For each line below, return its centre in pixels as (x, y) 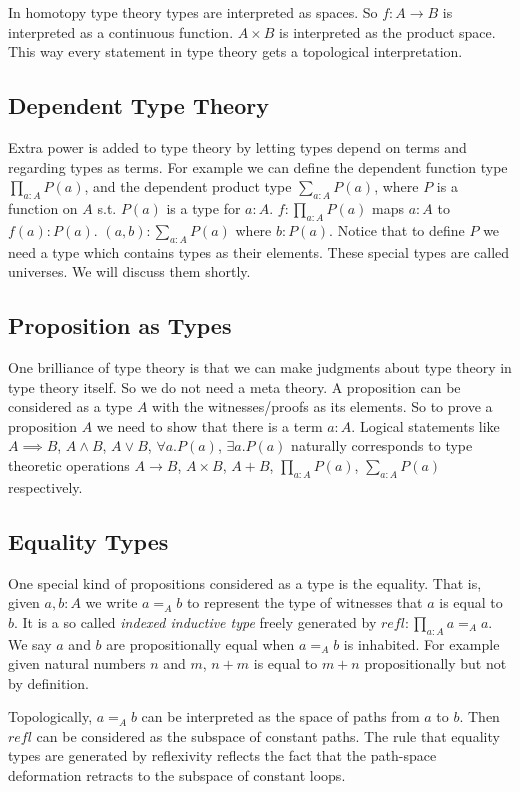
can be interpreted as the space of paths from (280, 716)
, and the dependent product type (188, 186)
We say (30, 643)
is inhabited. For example (421, 643)
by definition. (48, 682)
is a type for (203, 207)
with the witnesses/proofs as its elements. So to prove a (322, 406)
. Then (479, 716)
